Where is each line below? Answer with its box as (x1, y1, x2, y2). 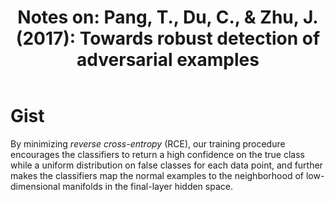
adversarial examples (76, 49, 260, 71)
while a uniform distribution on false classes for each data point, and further (10, 159, 323, 171)
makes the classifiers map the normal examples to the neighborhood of (10, 169, 304, 181)
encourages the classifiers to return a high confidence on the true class (10, 148, 305, 160)
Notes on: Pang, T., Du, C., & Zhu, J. (17, 6, 319, 29)
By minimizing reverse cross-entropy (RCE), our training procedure (10, 137, 286, 150)
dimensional (10, 180, 61, 192)
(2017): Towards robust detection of (15, 27, 321, 50)
